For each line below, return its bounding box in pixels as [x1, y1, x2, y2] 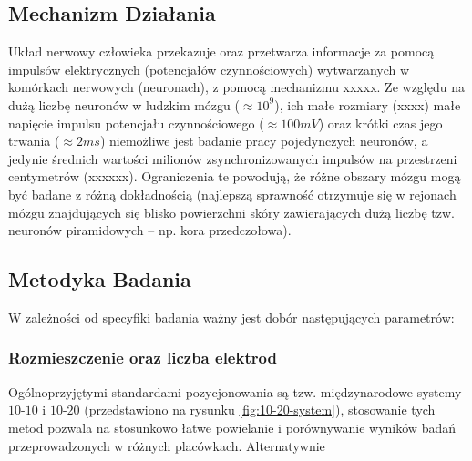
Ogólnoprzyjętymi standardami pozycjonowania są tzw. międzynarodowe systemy [8, 382, 462, 401]
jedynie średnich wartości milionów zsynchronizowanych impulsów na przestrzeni [8, 149, 457, 168]
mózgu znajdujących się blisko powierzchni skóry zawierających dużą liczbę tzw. [8, 202, 455, 221]
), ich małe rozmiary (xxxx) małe [274, 95, 461, 114]
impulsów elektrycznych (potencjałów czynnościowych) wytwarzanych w [8, 59, 410, 78]
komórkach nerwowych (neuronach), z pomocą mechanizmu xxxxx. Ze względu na [8, 77, 465, 97]
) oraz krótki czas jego [318, 113, 443, 132]
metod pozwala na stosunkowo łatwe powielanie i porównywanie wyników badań [8, 417, 456, 436]
